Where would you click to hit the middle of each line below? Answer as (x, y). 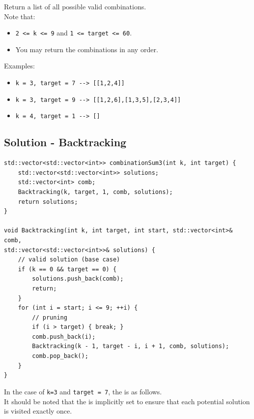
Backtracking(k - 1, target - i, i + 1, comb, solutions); (131, 346)
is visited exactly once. (38, 411)
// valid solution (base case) (69, 260)
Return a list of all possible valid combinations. (75, 6)
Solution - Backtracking (65, 142)
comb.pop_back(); (60, 356)
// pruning (50, 317)
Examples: (19, 66)
